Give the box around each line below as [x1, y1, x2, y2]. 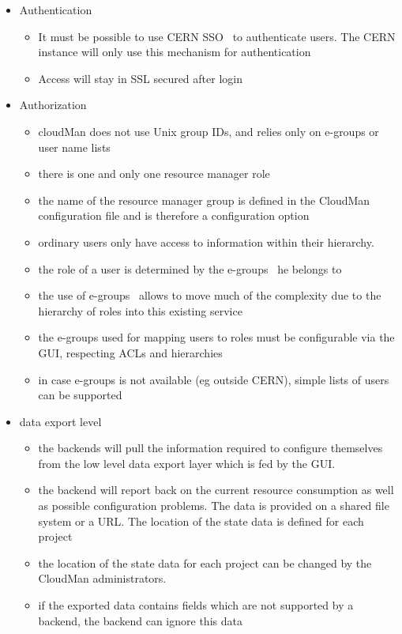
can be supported [38, 387, 122, 403]
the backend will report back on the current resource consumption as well [38, 481, 394, 498]
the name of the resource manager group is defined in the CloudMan [38, 191, 370, 208]
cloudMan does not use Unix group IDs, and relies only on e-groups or [38, 123, 379, 139]
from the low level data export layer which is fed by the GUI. [38, 455, 336, 471]
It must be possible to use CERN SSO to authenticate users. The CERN [38, 28, 396, 44]
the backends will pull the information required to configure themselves [38, 440, 383, 456]
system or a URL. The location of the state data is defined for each [38, 512, 364, 529]
